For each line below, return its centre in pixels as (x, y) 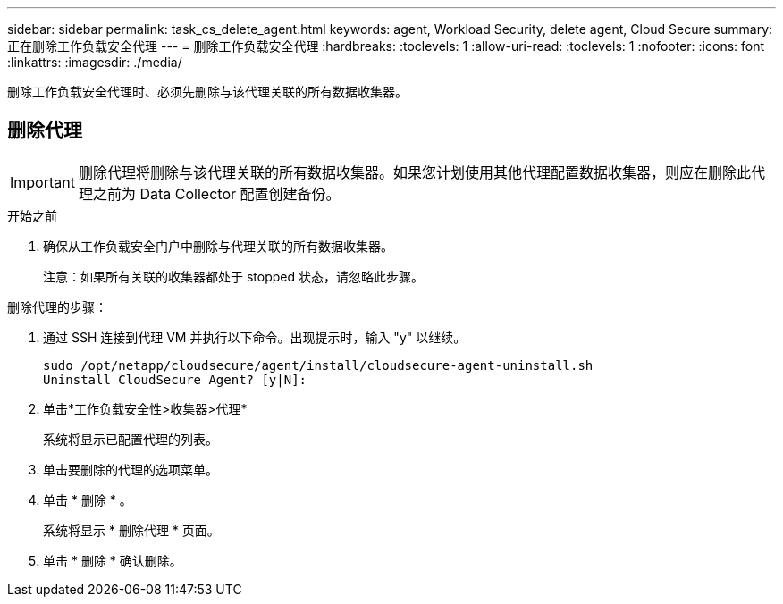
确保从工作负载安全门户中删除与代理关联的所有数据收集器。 (218, 246)
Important (42, 182)
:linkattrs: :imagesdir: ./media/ (95, 62)
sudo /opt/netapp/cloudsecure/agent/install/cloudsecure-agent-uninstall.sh (318, 365)
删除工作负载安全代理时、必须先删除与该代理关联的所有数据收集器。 (207, 92)
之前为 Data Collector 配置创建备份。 (216, 193)
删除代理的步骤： (57, 306)
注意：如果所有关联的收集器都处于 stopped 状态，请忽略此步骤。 (233, 276)
